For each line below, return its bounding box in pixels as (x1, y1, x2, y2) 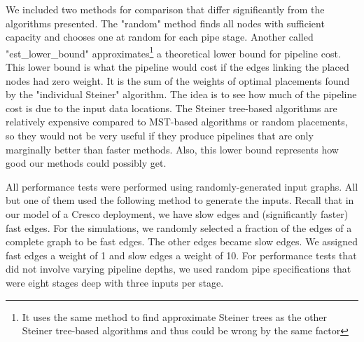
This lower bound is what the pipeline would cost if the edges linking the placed (6, 60, 349, 74)
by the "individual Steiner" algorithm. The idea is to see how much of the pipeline (6, 87, 357, 102)
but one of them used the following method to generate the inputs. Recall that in (6, 193, 354, 207)
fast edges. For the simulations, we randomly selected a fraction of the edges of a (6, 220, 352, 235)
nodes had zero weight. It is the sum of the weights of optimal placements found (6, 73, 350, 88)
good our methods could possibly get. (6, 156, 167, 170)
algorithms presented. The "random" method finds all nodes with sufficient (6, 15, 325, 30)
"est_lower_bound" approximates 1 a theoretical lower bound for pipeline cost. (6, 43, 341, 60)
